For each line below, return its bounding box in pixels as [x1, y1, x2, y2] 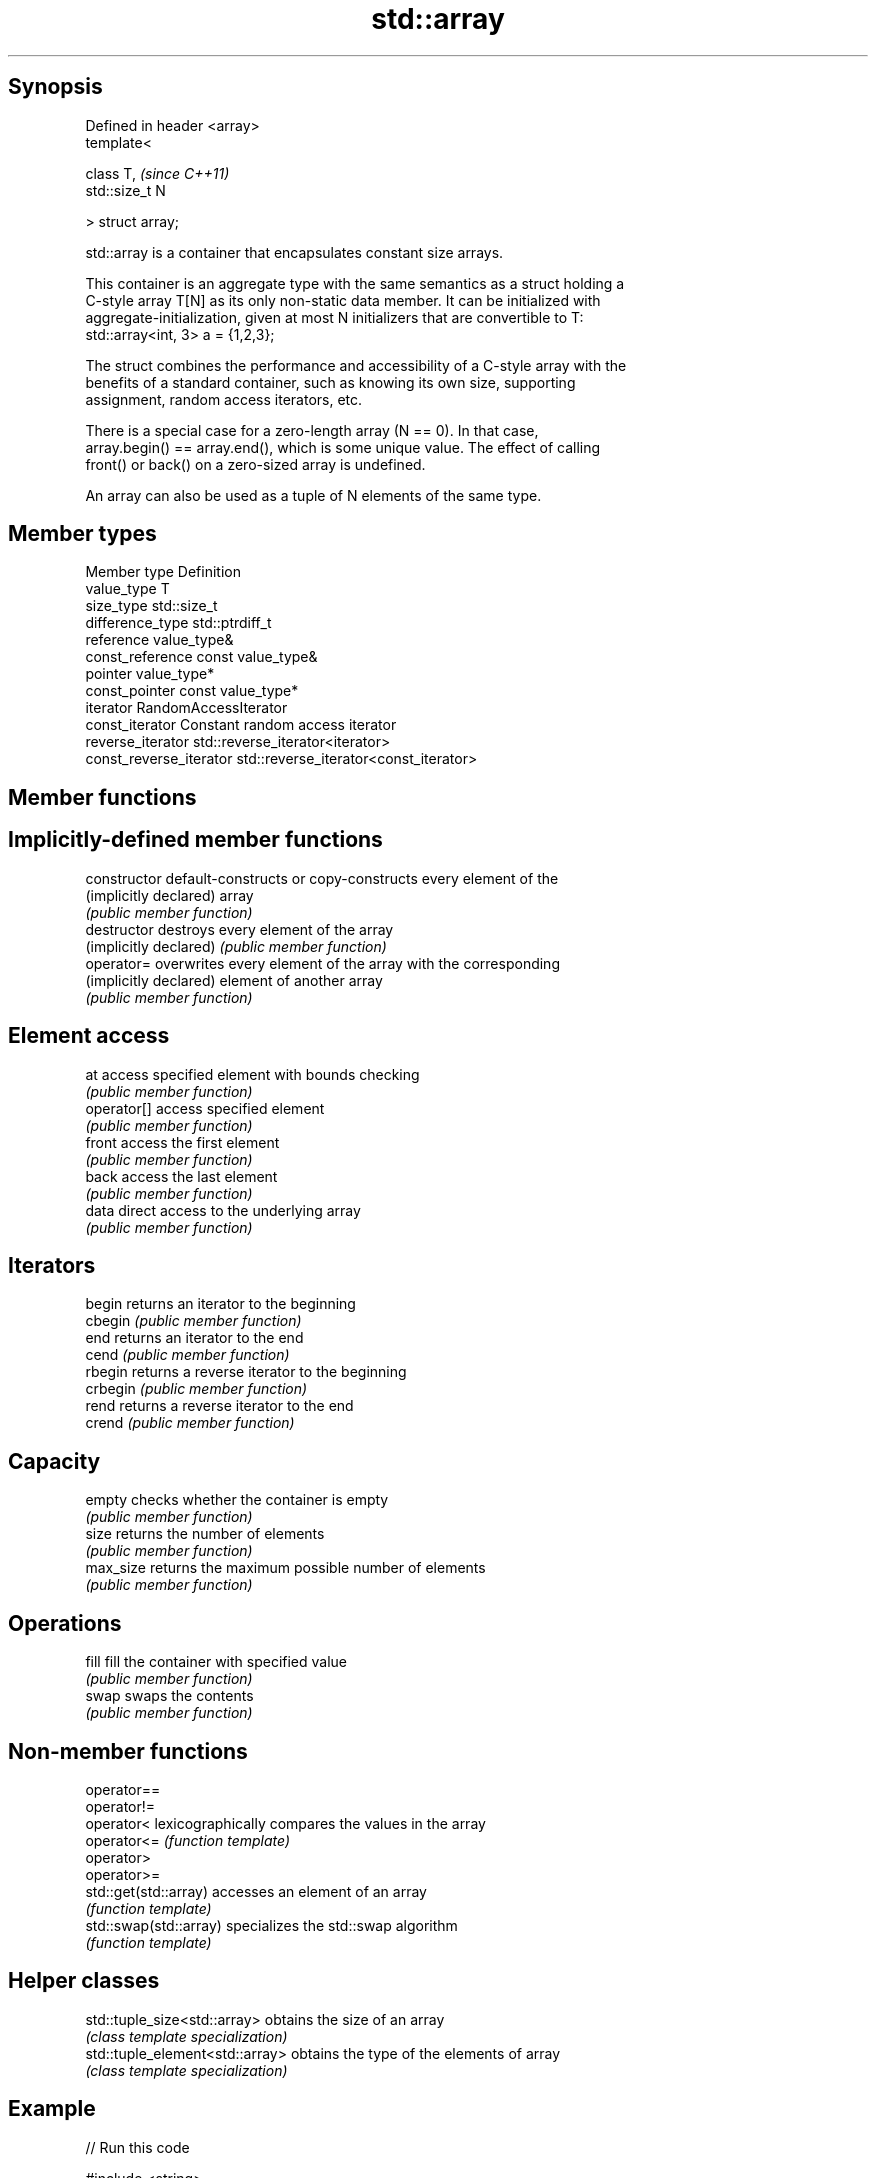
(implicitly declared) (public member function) [85, 937, 387, 955]
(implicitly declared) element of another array [85, 971, 383, 989]
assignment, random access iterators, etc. [85, 390, 363, 408]
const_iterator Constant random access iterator [85, 716, 397, 734]
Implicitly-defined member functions [8, 827, 383, 853]
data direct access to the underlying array [85, 1201, 361, 1219]
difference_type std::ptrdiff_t [85, 614, 272, 632]
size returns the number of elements [85, 1525, 325, 1543]
